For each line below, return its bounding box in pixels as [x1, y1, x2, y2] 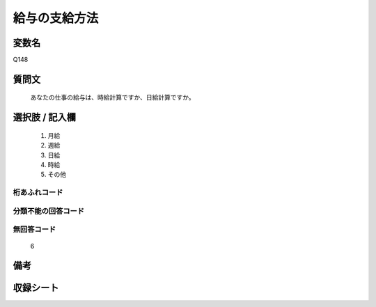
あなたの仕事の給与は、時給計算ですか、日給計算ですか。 [30, 93, 195, 102]
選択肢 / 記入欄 [13, 111, 77, 123]
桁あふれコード [13, 188, 63, 198]
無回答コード [13, 225, 56, 235]
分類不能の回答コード [13, 206, 85, 216]
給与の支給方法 [13, 10, 99, 26]
